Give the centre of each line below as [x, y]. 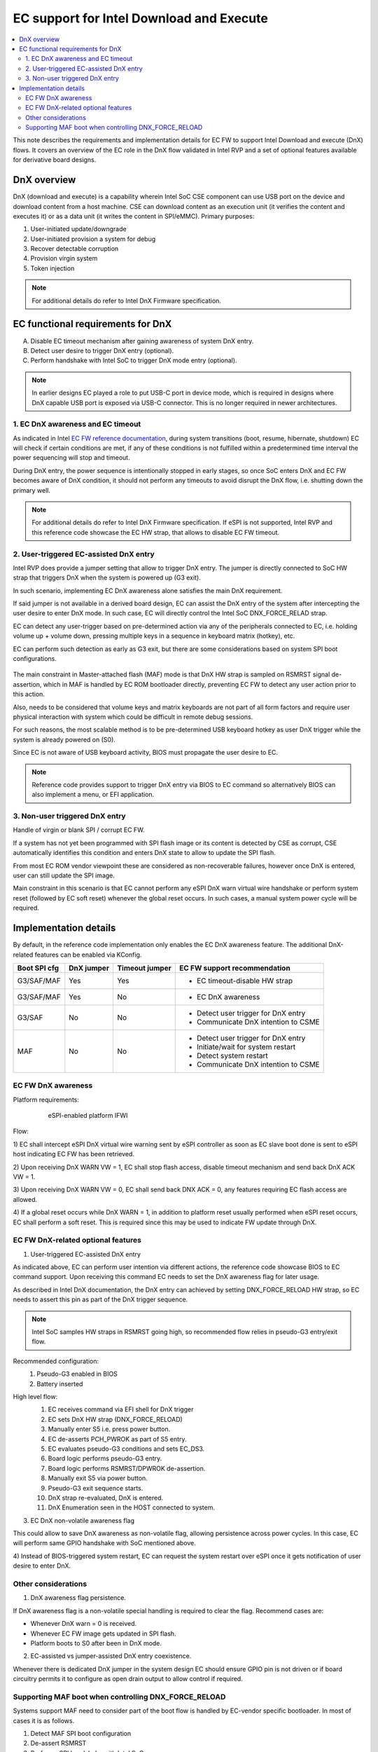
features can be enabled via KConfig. [88, 954]
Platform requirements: [46, 1100]
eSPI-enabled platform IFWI [88, 1116]
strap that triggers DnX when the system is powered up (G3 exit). [107, 577]
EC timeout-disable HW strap [245, 980]
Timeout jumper [144, 968]
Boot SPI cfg [38, 968]
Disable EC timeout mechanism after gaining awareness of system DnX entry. [142, 341]
